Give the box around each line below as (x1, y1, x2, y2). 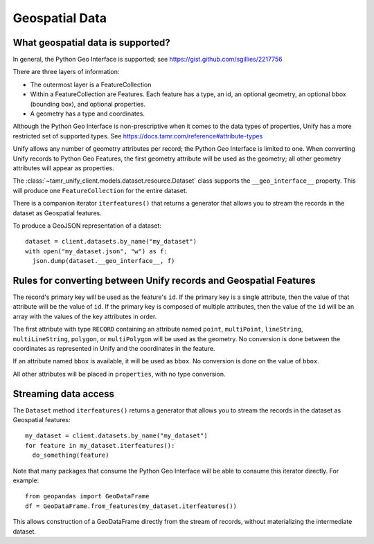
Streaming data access (12, 388, 114, 399)
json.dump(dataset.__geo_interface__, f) (32, 257, 175, 265)
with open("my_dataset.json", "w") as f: (25, 247, 168, 255)
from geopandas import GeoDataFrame (25, 492, 150, 500)
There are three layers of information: (12, 68, 120, 76)
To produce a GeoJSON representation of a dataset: (12, 221, 162, 230)
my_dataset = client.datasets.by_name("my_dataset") (25, 432, 208, 439)
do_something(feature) (32, 451, 109, 460)
